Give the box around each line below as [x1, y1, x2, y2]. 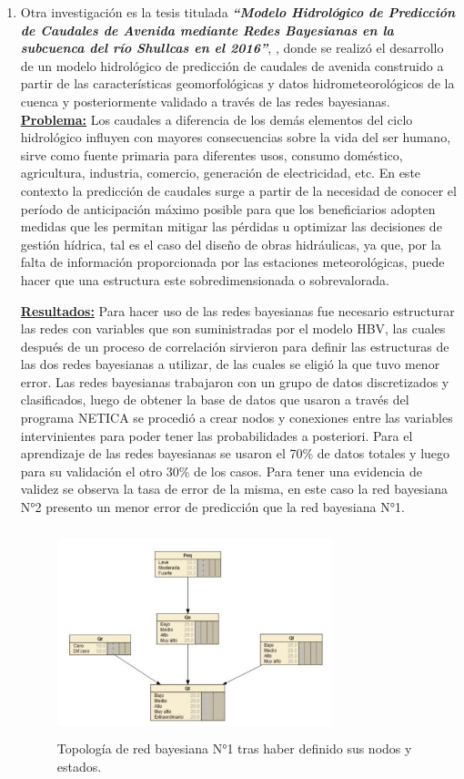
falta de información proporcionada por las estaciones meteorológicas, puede [20, 252, 445, 272]
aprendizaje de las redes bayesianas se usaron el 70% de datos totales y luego [20, 444, 450, 463]
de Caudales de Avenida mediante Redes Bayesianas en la [20, 20, 394, 39]
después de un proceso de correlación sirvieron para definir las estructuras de [20, 336, 449, 355]
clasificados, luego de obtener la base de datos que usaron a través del [20, 390, 409, 409]
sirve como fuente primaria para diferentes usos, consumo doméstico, [20, 145, 403, 164]
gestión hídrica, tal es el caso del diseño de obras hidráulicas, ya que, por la [20, 234, 441, 253]
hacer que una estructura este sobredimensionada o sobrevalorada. [20, 270, 389, 289]
